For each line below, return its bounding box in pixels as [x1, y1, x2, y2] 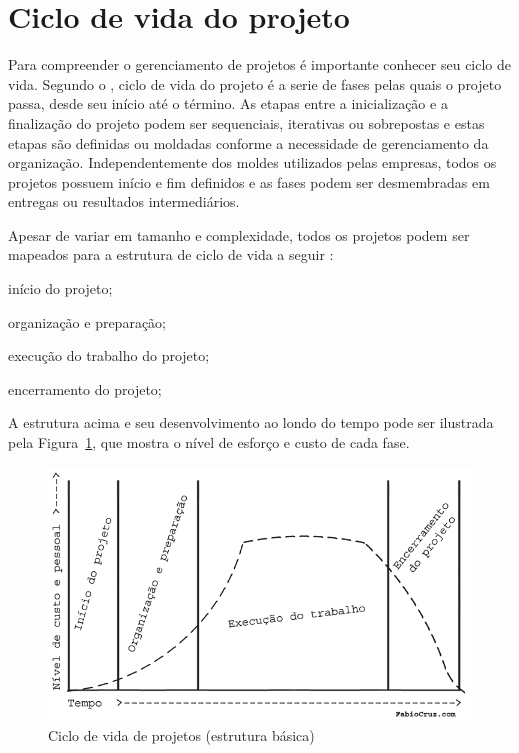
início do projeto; [8, 278, 113, 299]
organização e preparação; [8, 311, 167, 332]
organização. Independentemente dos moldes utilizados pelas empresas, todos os [8, 152, 497, 173]
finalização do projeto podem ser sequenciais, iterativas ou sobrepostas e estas [8, 112, 485, 133]
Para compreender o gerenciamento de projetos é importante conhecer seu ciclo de [8, 54, 512, 75]
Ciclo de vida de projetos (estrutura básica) [48, 724, 315, 745]
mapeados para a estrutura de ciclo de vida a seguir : [8, 244, 334, 265]
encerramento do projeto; [8, 378, 162, 399]
